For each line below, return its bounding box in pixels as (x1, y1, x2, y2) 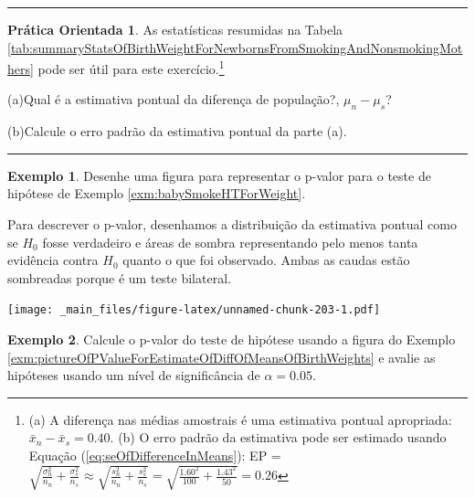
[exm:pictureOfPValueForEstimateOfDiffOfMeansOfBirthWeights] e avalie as (7, 347, 436, 366)
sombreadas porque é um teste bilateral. (7, 268, 231, 287)
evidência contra (7, 250, 99, 270)
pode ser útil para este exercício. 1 (37, 57, 225, 78)
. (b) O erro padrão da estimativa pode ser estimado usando (110, 428, 447, 447)
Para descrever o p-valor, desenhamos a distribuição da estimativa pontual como (7, 215, 457, 234)
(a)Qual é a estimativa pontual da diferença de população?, (7, 90, 340, 109)
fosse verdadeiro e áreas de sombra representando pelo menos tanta (42, 232, 418, 251)
